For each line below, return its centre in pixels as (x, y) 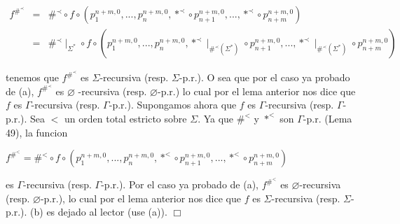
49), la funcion (37, 132)
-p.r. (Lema (327, 118)
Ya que (219, 118)
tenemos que (32, 77)
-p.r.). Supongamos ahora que (173, 105)
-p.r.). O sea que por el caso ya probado (264, 77)
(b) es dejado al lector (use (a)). (99, 212)
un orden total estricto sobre (126, 118)
